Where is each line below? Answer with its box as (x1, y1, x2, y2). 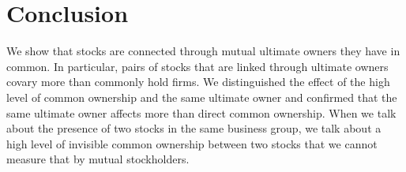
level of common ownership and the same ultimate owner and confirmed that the (6, 88, 397, 105)
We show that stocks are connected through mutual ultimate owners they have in (6, 43, 400, 59)
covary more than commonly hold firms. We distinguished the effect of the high (6, 73, 390, 90)
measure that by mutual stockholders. (6, 151, 190, 167)
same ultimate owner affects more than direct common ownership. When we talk (6, 104, 397, 121)
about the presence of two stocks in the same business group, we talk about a (6, 120, 382, 136)
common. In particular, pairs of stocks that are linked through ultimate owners (6, 58, 389, 74)
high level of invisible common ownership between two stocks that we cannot (6, 135, 378, 151)
